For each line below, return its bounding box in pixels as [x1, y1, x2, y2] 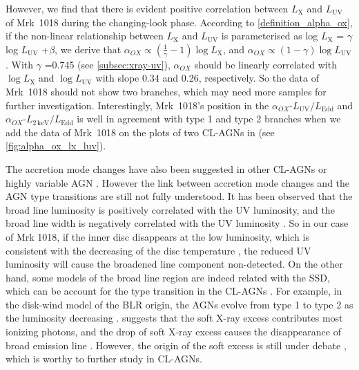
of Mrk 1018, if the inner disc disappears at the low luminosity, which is [6, 229, 309, 243]
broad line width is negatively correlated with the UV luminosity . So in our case [6, 216, 349, 230]
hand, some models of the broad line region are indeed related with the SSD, [6, 270, 330, 284]
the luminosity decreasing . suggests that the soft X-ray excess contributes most [6, 311, 343, 325]
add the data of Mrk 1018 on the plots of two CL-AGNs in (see [6, 124, 275, 139]
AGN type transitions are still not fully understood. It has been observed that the [6, 189, 353, 203]
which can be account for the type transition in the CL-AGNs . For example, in [6, 284, 342, 298]
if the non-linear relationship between [6, 28, 164, 43]
